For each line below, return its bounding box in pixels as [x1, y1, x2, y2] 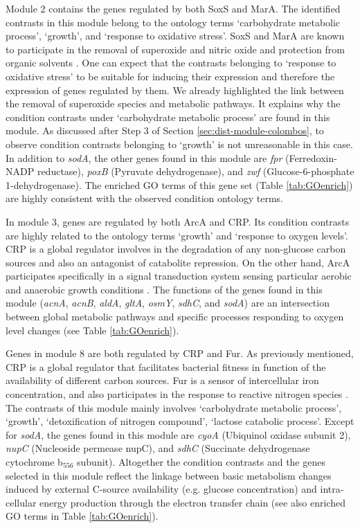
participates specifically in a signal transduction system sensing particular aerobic [6, 268, 352, 283]
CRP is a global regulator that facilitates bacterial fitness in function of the [6, 359, 326, 374]
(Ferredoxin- [285, 150, 337, 165]
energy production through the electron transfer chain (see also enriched [39, 495, 345, 509]
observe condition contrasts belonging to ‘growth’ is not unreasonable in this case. [6, 136, 353, 151]
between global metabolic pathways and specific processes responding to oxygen [6, 309, 344, 324]
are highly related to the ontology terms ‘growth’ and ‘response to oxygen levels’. [6, 228, 348, 242]
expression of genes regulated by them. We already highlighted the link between [6, 82, 344, 97]
